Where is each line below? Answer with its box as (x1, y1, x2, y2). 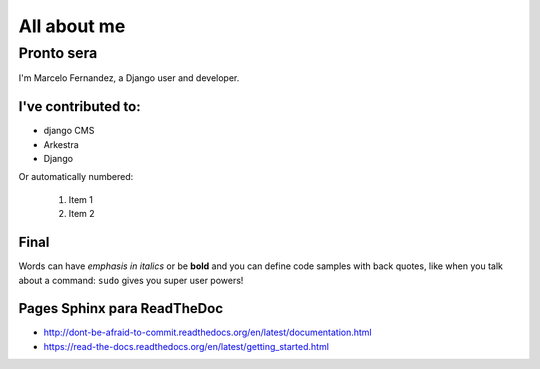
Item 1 (68, 193, 94, 205)
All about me (18, 15, 126, 37)
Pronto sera (18, 44, 98, 62)
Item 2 (68, 208, 95, 220)
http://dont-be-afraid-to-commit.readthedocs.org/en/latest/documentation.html (43, 326, 372, 339)
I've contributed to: (18, 98, 141, 115)
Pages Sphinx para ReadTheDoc (18, 300, 224, 317)
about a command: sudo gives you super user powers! (18, 274, 244, 286)
